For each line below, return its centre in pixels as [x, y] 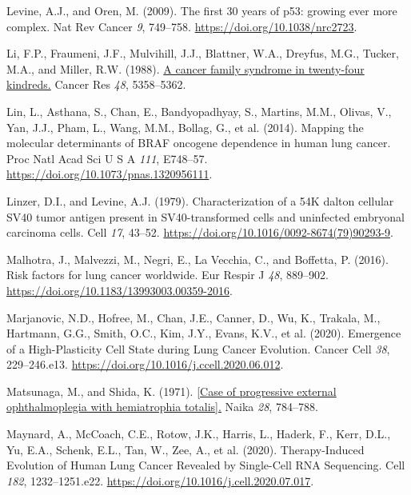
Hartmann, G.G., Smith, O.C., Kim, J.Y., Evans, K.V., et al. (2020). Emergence [204, 333]
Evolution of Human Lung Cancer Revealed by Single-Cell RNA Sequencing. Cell [206, 465]
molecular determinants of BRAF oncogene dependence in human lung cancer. [199, 143]
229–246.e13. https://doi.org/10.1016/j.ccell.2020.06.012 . [145, 364]
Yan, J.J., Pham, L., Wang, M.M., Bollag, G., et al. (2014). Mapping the [185, 127]
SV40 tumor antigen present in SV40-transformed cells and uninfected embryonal [205, 216]
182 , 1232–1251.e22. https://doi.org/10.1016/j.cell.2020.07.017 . [160, 480]
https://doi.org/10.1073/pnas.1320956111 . [110, 174]
